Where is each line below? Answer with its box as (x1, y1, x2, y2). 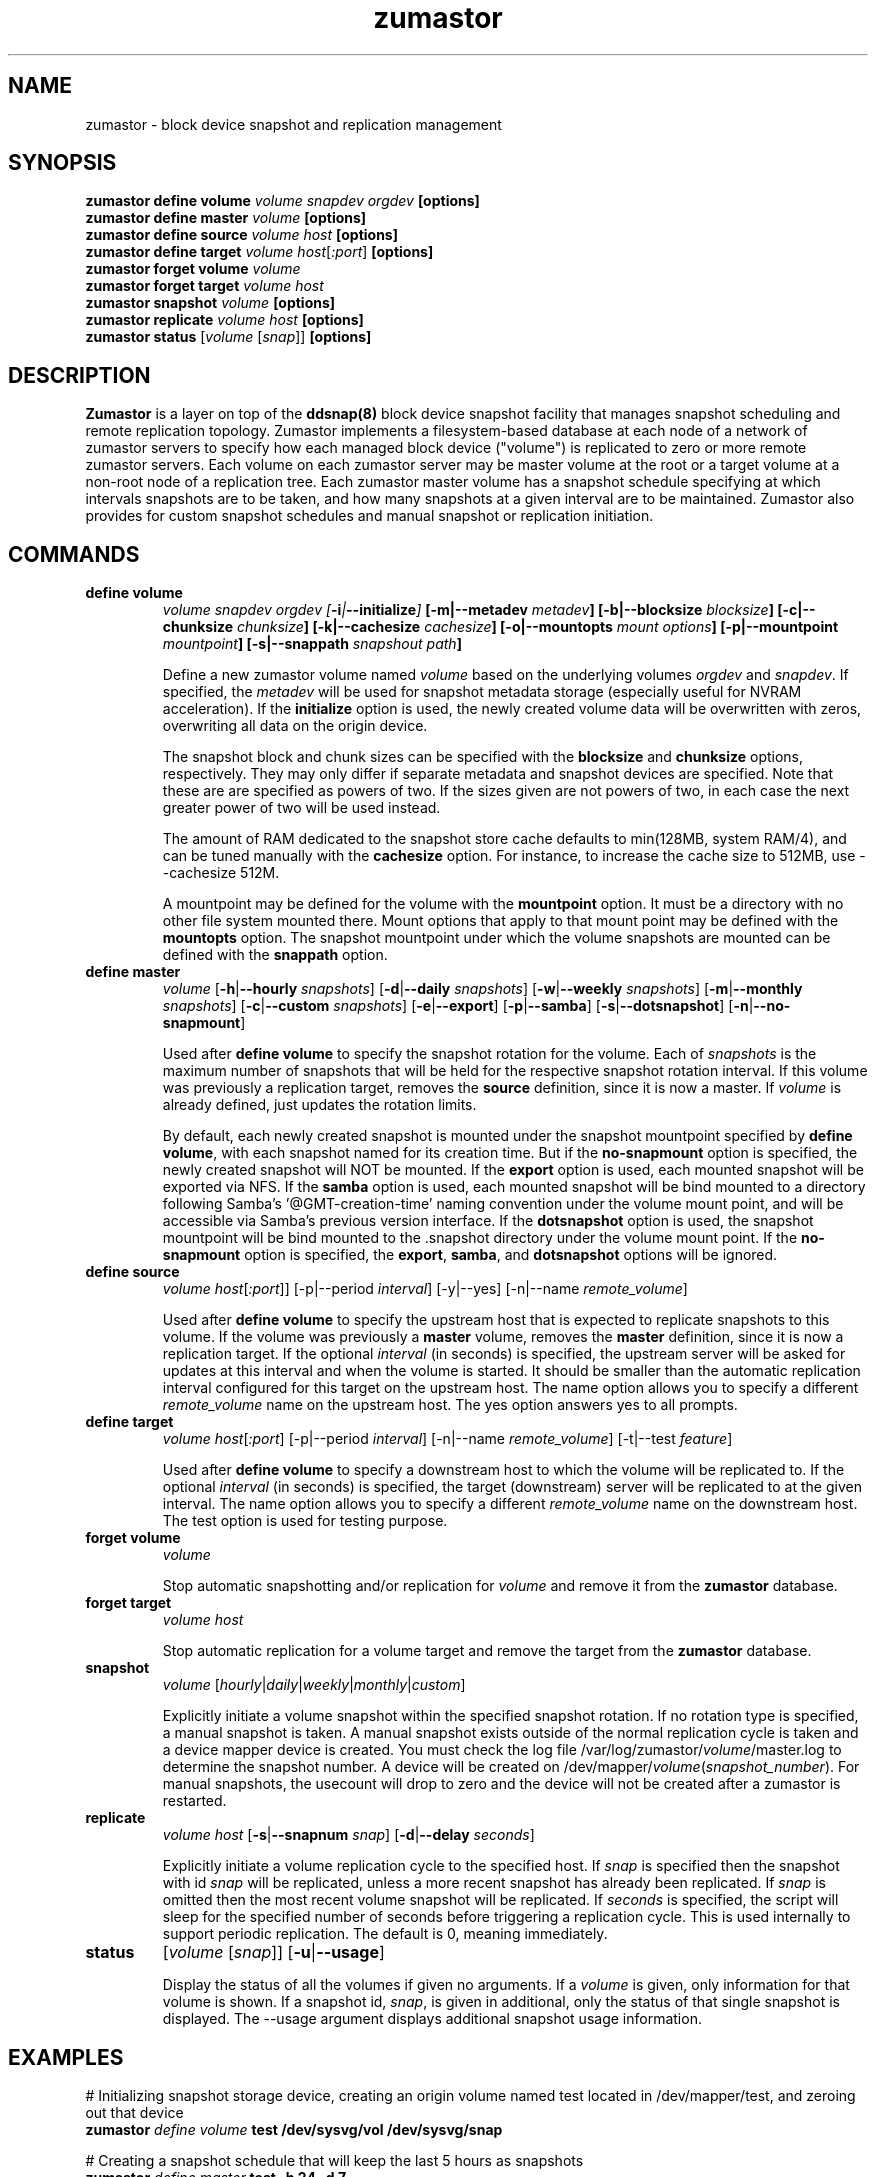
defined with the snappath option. (162, 946, 388, 964)
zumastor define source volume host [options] (85, 226, 398, 244)
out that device (85, 2103, 184, 2121)
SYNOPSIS (8, 150, 117, 176)
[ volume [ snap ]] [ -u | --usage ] (162, 1942, 385, 1963)
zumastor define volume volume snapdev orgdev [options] (85, 192, 480, 210)
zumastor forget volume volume (85, 260, 301, 278)
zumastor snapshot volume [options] (85, 294, 336, 312)
